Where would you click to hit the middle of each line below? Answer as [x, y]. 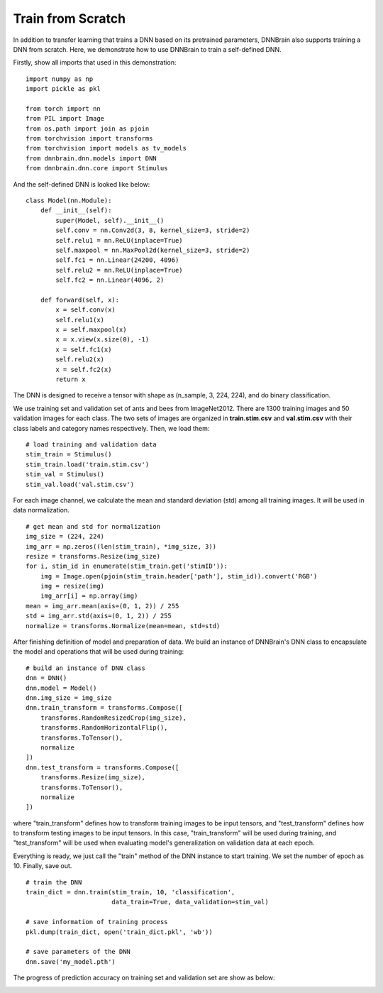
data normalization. [41, 510]
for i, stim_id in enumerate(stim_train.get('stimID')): [127, 566]
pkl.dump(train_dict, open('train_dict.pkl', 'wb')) [119, 932]
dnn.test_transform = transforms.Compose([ [102, 767]
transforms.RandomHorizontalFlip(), [104, 728]
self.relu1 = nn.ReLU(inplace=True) [120, 240]
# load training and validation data [91, 445]
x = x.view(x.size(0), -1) [102, 340]
